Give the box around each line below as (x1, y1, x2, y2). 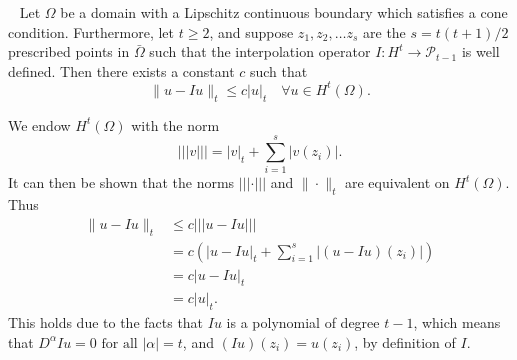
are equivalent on (345, 172, 450, 193)
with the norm (131, 114, 220, 135)
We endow (8, 114, 71, 135)
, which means (413, 312, 501, 333)
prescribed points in (8, 41, 130, 62)
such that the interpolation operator (149, 41, 371, 62)
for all (101, 336, 138, 351)
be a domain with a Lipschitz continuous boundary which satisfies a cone (60, 2, 508, 22)
